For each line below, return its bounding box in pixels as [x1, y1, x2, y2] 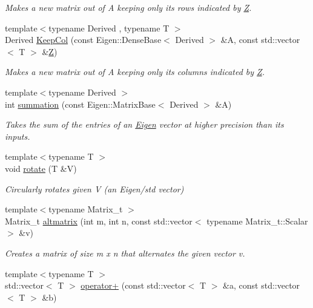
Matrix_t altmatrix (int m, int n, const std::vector [5, 214, 193, 227]
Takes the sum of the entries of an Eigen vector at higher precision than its [5, 118, 284, 131]
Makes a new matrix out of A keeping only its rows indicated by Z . [5, 1, 252, 13]
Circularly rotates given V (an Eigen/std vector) [5, 182, 184, 195]
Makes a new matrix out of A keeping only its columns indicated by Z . [5, 65, 265, 78]
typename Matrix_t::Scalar [206, 214, 308, 227]
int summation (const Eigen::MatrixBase [5, 97, 156, 110]
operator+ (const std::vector [81, 279, 186, 292]
